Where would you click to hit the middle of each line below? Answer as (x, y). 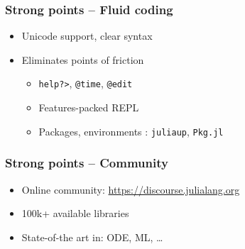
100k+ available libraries (75, 213)
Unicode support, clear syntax (87, 36)
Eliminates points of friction (83, 59)
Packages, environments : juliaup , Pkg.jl (131, 131)
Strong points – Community (87, 163)
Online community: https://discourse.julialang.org (131, 189)
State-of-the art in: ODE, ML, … (92, 237)
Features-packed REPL (89, 107)
